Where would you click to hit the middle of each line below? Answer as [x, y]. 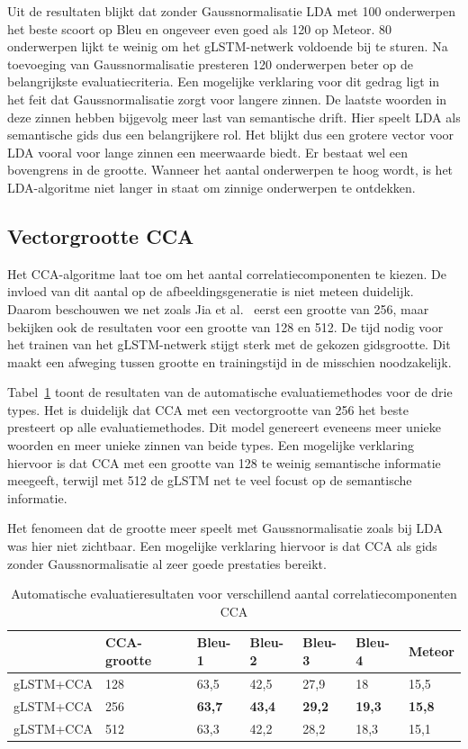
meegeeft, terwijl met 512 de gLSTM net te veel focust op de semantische [210, 480]
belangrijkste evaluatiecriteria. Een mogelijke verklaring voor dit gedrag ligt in [224, 81]
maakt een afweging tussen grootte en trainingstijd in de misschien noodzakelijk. [229, 361]
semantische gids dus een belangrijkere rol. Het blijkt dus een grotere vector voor [231, 135]
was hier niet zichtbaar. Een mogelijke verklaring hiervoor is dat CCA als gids [222, 546]
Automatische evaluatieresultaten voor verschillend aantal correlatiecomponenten [234, 594]
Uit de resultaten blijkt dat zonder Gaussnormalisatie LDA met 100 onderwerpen [231, 11]
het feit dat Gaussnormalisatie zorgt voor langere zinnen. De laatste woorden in [227, 99]
